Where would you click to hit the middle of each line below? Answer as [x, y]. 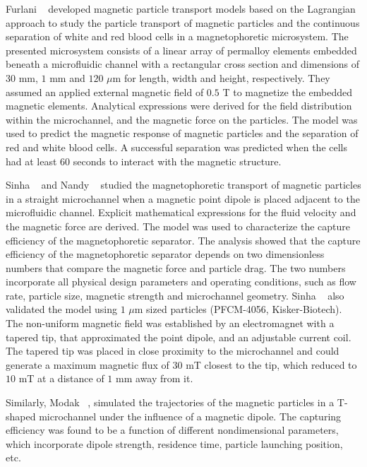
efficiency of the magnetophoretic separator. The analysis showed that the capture [183, 240]
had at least [31, 161]
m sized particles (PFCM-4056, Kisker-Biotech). [238, 309]
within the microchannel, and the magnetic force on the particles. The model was [182, 119]
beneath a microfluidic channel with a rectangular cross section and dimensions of [183, 64]
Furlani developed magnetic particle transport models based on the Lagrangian [181, 8]
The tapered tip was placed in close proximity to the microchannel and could [173, 351]
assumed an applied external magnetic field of [105, 91]
